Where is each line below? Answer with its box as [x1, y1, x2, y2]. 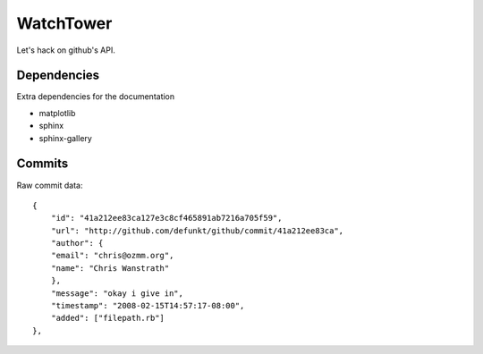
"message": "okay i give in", [50, 288, 183, 299]
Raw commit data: [16, 180, 84, 190]
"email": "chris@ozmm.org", [50, 250, 174, 261]
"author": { [50, 238, 104, 249]
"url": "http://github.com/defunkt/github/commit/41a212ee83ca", [50, 225, 344, 236]
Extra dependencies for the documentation [16, 91, 175, 102]
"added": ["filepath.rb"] [50, 313, 165, 324]
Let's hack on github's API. [16, 45, 115, 55]
